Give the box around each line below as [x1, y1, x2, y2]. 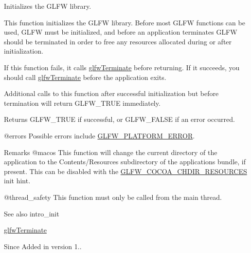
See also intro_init [4, 208, 59, 218]
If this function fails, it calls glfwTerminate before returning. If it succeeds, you [4, 62, 240, 72]
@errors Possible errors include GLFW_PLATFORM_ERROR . [4, 130, 195, 140]
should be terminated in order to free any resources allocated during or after [4, 36, 232, 46]
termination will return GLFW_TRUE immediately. [4, 97, 161, 108]
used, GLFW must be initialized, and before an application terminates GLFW [4, 27, 237, 37]
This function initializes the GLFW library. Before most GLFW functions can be [4, 17, 245, 27]
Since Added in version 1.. [4, 241, 82, 251]
